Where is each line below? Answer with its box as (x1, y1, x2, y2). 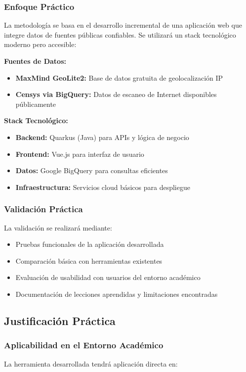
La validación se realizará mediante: (4, 222, 112, 232)
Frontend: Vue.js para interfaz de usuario (15, 148, 144, 159)
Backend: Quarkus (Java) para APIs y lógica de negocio (15, 132, 189, 142)
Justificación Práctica (4, 313, 116, 328)
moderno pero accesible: (4, 39, 77, 49)
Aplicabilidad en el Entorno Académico (4, 339, 164, 351)
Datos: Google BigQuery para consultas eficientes (15, 165, 168, 176)
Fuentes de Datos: (4, 56, 66, 66)
